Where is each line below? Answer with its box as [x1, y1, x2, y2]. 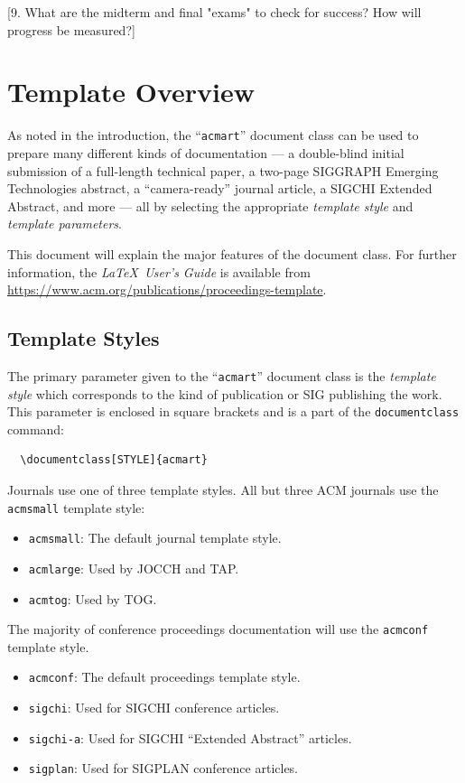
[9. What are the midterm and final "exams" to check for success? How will [7, 3, 422, 21]
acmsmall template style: [7, 498, 145, 517]
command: [7, 419, 64, 438]
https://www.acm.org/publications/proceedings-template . [7, 280, 327, 299]
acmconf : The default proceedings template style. [28, 667, 301, 686]
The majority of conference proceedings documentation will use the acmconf [7, 620, 429, 639]
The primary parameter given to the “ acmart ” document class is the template [7, 366, 436, 385]
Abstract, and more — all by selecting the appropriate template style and [7, 196, 414, 215]
